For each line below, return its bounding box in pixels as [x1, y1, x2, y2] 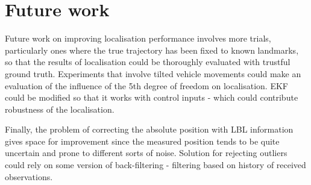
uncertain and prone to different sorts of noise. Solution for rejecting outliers [5, 146, 287, 159]
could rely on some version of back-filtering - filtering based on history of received [5, 158, 306, 171]
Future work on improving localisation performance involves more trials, [5, 32, 271, 45]
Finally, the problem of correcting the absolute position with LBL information [5, 123, 294, 136]
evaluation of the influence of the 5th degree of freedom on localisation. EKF [5, 79, 288, 92]
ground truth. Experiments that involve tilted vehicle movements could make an [5, 67, 301, 80]
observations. [5, 170, 53, 183]
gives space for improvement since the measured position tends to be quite [5, 134, 280, 147]
